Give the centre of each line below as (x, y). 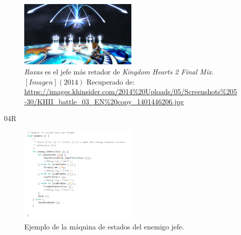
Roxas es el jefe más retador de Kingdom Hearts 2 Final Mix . (119, 71)
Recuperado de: (111, 81)
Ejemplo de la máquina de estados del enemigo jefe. (104, 227)
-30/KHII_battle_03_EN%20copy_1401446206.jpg (104, 101)
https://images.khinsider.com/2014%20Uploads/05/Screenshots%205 (131, 91)
